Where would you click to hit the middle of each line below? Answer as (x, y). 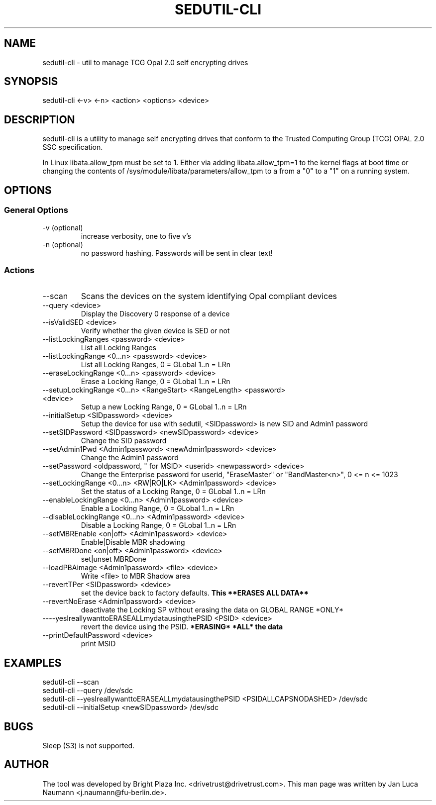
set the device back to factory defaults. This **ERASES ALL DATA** (195, 593)
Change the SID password (124, 441)
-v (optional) (63, 227)
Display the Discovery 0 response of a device (155, 314)
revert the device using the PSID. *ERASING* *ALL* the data (182, 627)
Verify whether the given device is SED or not (155, 331)
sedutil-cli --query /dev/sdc (88, 691)
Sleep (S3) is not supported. (89, 745)
